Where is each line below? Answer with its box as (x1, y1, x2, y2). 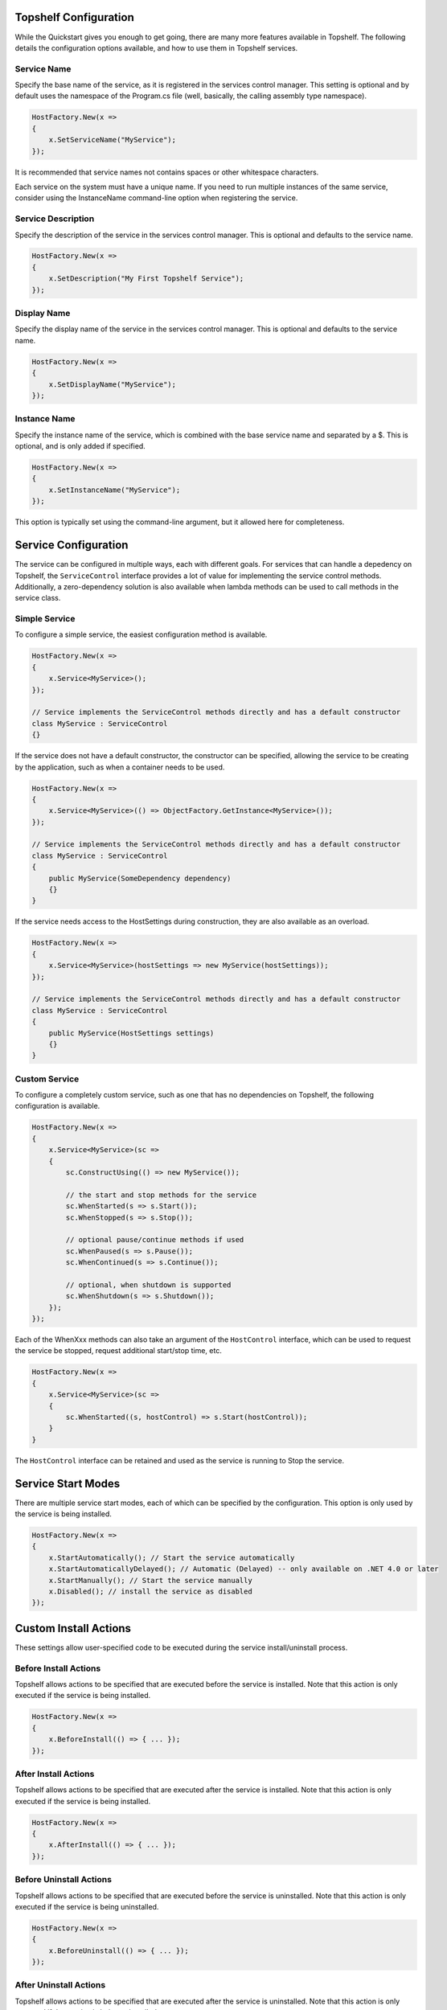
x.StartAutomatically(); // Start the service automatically (48, 1553, 295, 1562)
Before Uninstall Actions (14, 1874, 113, 1885)
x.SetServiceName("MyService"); (48, 135, 177, 145)
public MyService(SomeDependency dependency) (48, 873, 232, 883)
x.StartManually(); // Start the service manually (48, 1576, 252, 1585)
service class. (14, 593, 61, 603)
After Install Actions (14, 1768, 95, 1779)
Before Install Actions (14, 1663, 101, 1674)
